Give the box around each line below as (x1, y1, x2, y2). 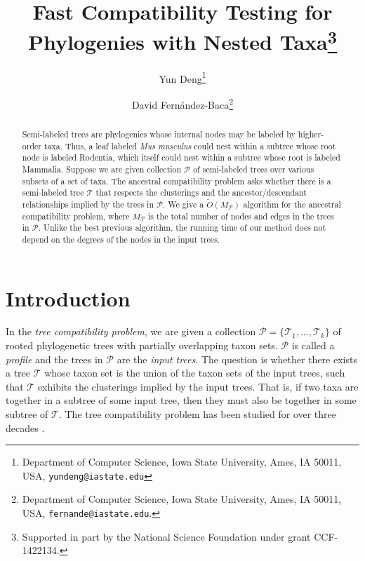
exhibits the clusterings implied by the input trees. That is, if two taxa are (37, 379, 359, 393)
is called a (291, 338, 335, 353)
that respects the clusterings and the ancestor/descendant (95, 187, 307, 198)
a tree (6, 365, 31, 380)
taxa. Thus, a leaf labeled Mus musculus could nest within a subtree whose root (44, 140, 336, 151)
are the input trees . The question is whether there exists (117, 351, 357, 366)
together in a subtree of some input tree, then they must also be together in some (6, 393, 357, 407)
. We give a (163, 198, 204, 210)
